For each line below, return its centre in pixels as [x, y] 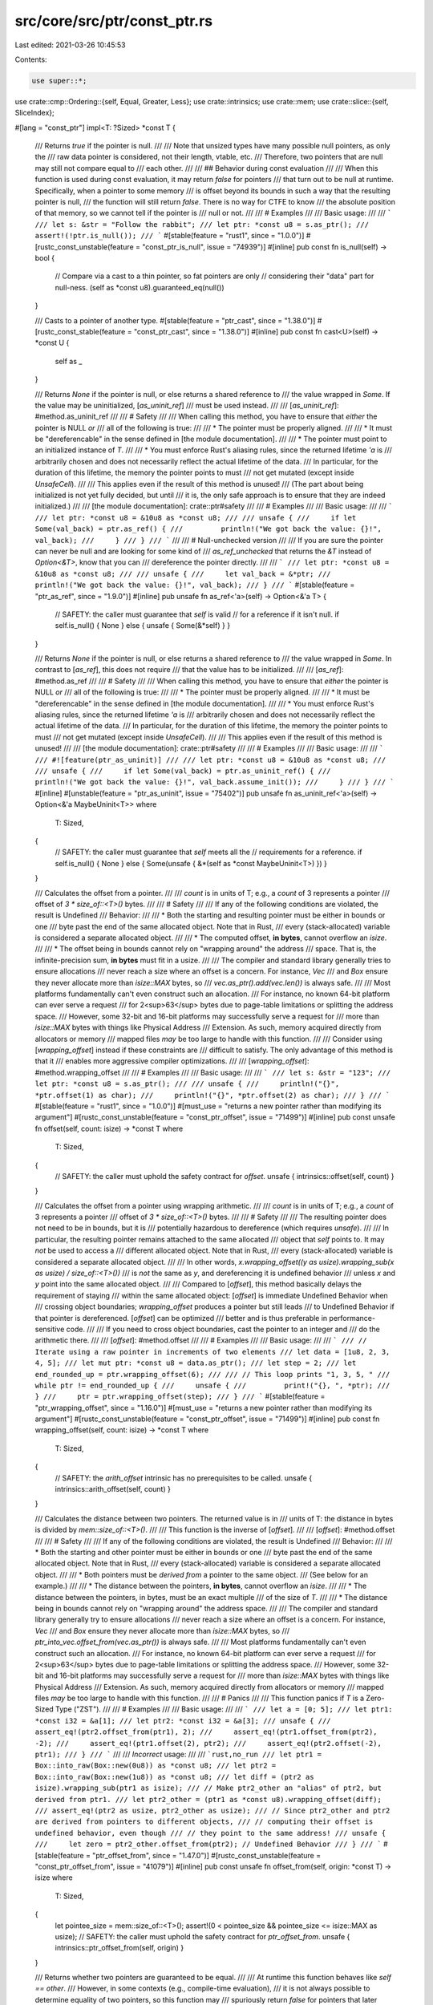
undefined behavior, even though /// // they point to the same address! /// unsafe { [210, 1833]
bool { [45, 257]
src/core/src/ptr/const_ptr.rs [113, 21]
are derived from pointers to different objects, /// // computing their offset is [204, 1822]
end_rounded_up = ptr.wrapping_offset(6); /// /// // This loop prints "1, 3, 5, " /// [212, 1374]
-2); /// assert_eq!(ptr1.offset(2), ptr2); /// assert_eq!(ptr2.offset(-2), [208, 1743]
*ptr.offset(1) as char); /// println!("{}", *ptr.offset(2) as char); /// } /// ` [212, 1095]
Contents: [31, 59]
